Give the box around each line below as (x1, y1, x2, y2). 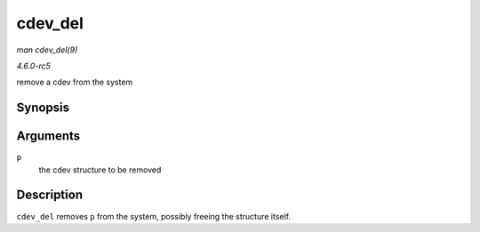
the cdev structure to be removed (38, 164, 162, 175)
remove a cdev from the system (16, 76, 133, 88)
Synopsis (16, 100, 70, 116)
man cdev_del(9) (16, 44, 78, 55)
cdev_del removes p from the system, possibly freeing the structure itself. (16, 211, 292, 221)
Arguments (16, 129, 81, 144)
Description (16, 188, 84, 203)
